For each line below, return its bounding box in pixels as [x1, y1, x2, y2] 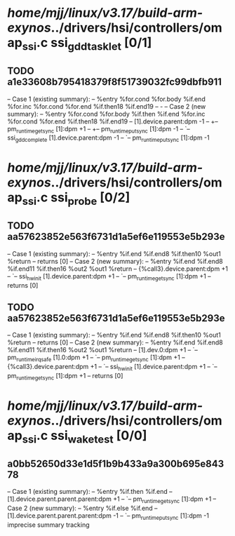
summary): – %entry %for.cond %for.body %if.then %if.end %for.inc [7, 109, 206, 118]
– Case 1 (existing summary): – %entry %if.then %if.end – [7, 488, 173, 496]
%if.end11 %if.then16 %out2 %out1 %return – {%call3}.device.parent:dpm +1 [7, 264, 229, 273]
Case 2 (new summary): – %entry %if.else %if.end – [7, 504, 158, 513]
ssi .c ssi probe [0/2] [22, 189, 130, 208]
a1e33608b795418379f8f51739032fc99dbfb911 [7, 76, 222, 88]
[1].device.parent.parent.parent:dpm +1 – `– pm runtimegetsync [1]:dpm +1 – [7, 495, 217, 505]
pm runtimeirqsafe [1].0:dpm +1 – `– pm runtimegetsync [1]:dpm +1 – [7, 353, 185, 363]
